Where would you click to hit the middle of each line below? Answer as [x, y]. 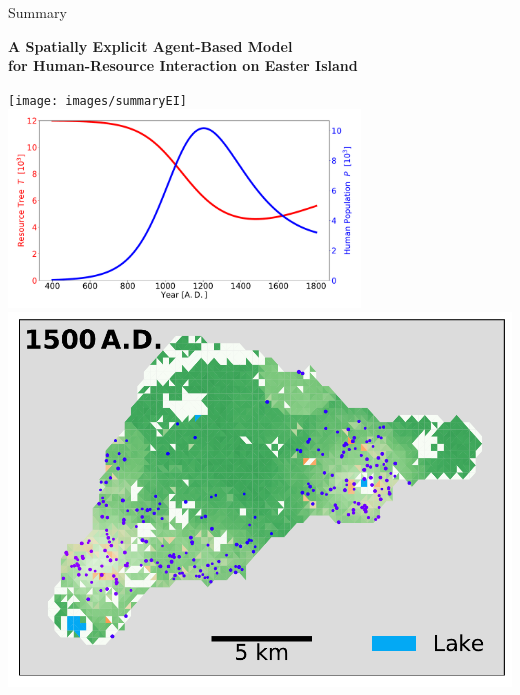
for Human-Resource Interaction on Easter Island [183, 65]
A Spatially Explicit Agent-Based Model [150, 45]
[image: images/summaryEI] [97, 100]
